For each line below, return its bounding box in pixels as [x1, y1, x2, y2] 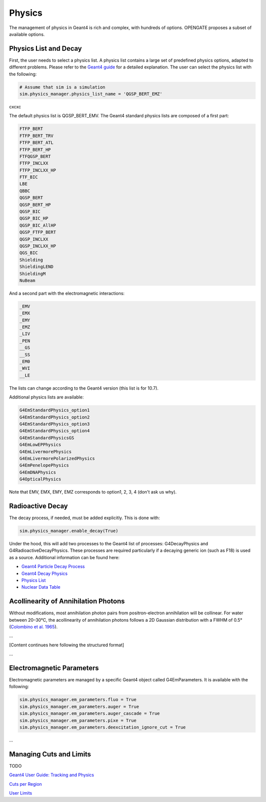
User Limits [9, 790, 32, 796]
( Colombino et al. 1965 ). [9, 624, 58, 630]
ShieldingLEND [19, 264, 54, 269]
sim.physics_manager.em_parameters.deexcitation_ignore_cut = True [19, 725, 186, 730]
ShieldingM [19, 271, 46, 276]
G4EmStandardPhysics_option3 [19, 421, 90, 427]
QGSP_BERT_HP [19, 202, 51, 207]
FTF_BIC [19, 174, 38, 180]
